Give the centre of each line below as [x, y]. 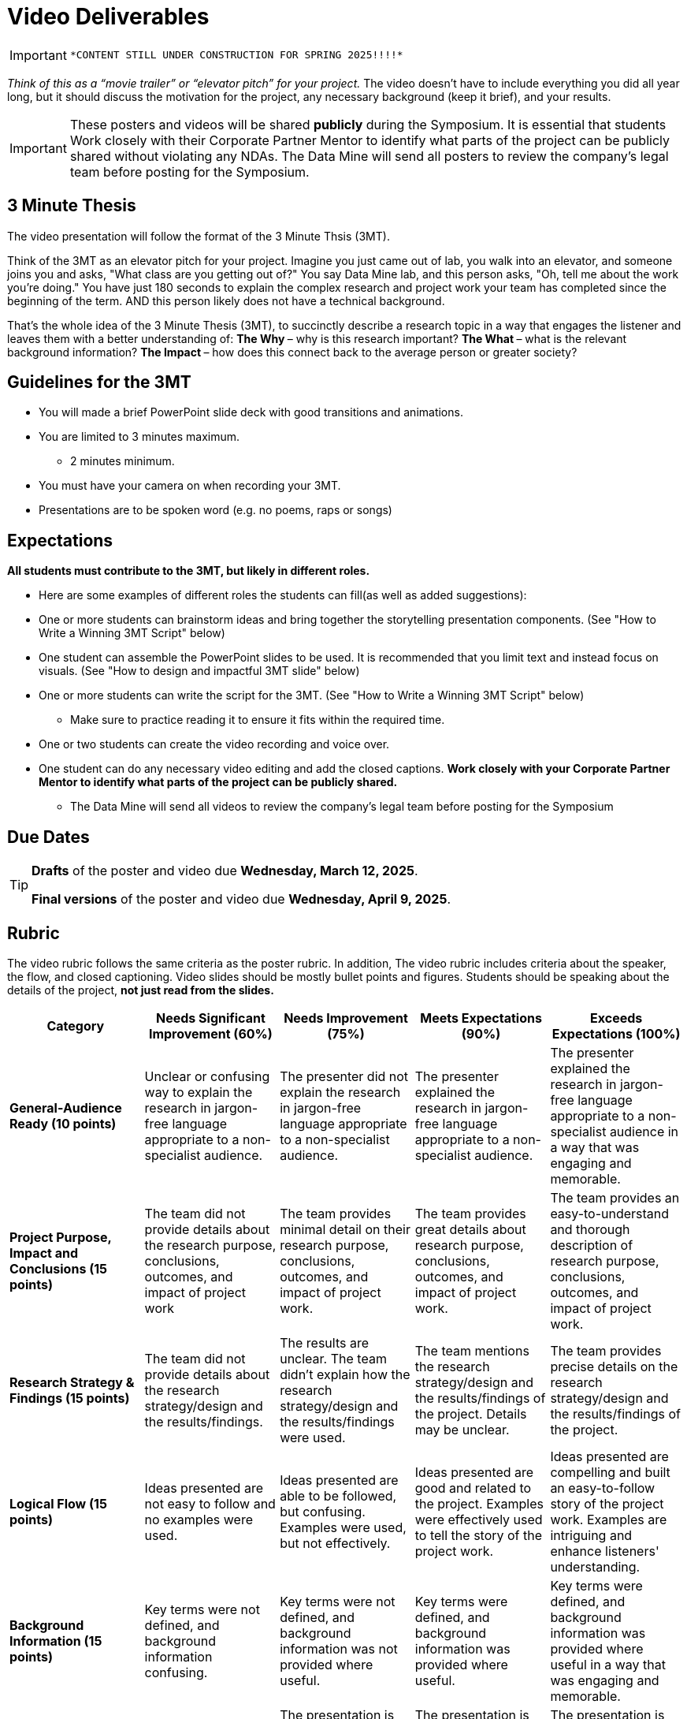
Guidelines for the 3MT [99, 382]
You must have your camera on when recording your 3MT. [190, 486]
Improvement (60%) [210, 1033]
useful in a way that [608, 1664]
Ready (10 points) [63, 1123]
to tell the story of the [479, 1535]
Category [76, 1025]
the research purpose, [210, 1245]
